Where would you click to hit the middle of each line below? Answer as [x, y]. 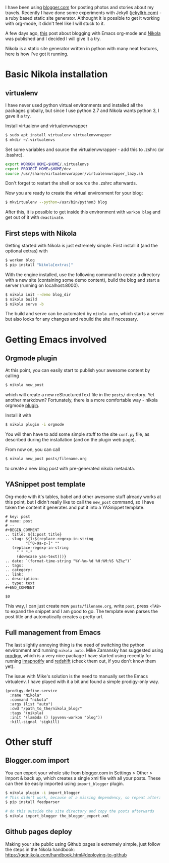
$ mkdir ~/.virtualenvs [30, 140]
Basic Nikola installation [57, 74]
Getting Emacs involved [56, 340]
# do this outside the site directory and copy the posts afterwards [80, 811]
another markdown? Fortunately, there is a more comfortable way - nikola [81, 400]
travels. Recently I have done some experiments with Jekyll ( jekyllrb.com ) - [83, 13]
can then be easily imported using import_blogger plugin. [65, 783]
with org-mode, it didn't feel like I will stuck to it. [55, 23]
